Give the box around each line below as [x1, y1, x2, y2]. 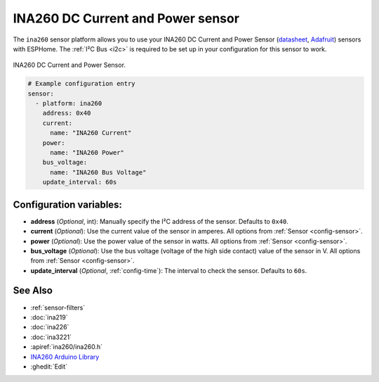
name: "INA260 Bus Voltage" [50, 168, 147, 176]
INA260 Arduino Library [30, 352, 100, 361]
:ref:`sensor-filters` [30, 303, 86, 312]
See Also [13, 285, 53, 297]
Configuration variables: [13, 198, 123, 210]
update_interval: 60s [42, 178, 117, 186]
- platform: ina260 [35, 99, 102, 108]
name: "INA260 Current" [50, 129, 132, 137]
